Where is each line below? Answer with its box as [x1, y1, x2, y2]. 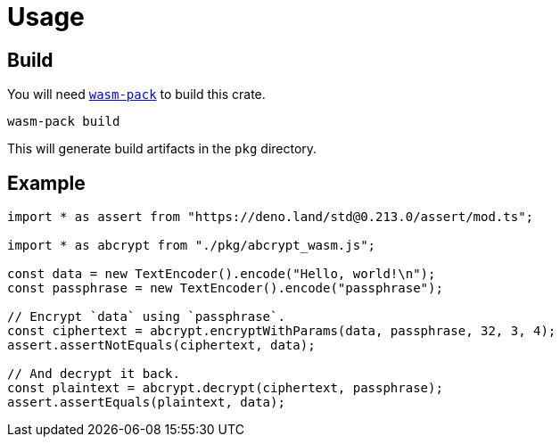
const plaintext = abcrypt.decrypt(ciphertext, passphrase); [7, 381, 443, 396]
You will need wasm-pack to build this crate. [7, 86, 266, 103]
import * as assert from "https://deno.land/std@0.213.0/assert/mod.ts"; [7, 210, 534, 225]
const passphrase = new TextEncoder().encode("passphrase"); [7, 281, 443, 296]
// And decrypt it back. [7, 366, 180, 382]
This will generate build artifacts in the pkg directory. [7, 141, 317, 157]
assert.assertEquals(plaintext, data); [7, 395, 285, 410]
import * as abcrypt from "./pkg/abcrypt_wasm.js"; [7, 238, 376, 253]
